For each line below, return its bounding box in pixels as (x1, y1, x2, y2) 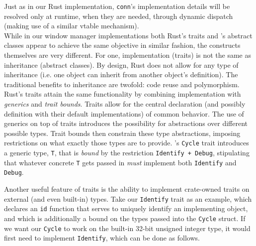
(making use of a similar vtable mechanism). (4, 20, 139, 31)
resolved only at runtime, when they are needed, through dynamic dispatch (4, 10, 233, 21)
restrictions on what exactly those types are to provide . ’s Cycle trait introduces (4, 137, 249, 148)
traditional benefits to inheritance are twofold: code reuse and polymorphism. (4, 79, 240, 89)
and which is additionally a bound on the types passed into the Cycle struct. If (4, 213, 246, 223)
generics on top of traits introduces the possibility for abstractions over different (4, 118, 248, 128)
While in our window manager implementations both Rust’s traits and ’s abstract (4, 30, 253, 40)
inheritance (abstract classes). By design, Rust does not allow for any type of (4, 59, 239, 70)
